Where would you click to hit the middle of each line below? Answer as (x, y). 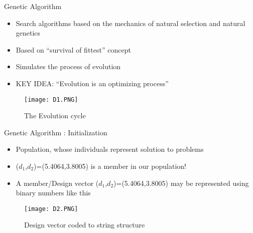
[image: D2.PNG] (51, 209)
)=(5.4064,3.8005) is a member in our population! (110, 166)
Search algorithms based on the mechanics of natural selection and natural (131, 23)
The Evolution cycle (55, 115)
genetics (28, 33)
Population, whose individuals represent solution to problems (110, 149)
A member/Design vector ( (57, 183)
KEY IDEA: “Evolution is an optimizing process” (92, 83)
